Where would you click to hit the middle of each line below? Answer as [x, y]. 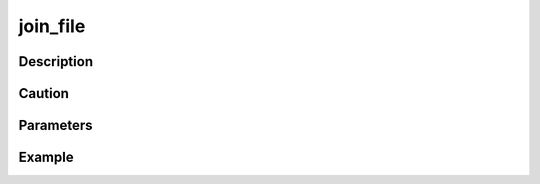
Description [56, 61]
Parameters [55, 125]
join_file [52, 26]
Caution [44, 93]
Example [46, 157]
